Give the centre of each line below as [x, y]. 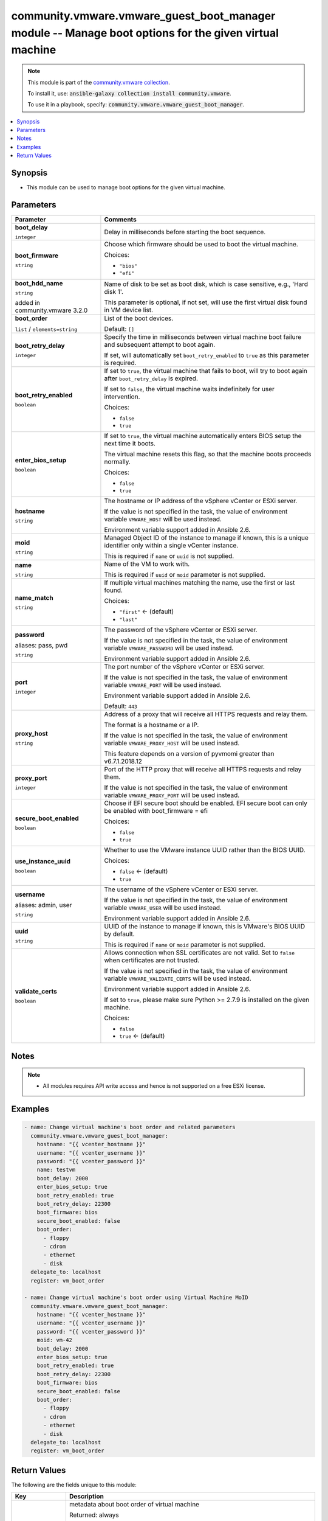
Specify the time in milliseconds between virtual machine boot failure [203, 337]
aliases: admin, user [43, 905]
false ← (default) [144, 871]
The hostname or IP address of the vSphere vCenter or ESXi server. [201, 501]
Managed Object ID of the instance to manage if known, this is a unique [207, 538]
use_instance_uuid [43, 861]
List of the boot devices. [139, 318]
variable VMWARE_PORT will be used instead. [163, 685]
